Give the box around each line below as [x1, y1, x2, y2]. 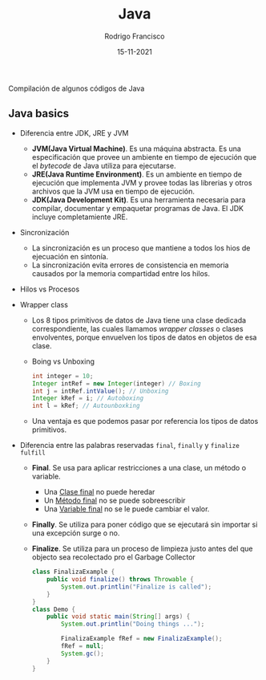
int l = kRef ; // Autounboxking [31, 402, 140, 410]
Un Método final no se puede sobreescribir [43, 495, 186, 506]
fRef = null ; [60, 642, 104, 650]
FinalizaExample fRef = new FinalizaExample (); [60, 635, 223, 643]
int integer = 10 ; [31, 372, 94, 380]
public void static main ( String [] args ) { [46, 613, 191, 621]
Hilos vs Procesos [19, 284, 80, 294]
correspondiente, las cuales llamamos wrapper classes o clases [31, 324, 244, 333]
